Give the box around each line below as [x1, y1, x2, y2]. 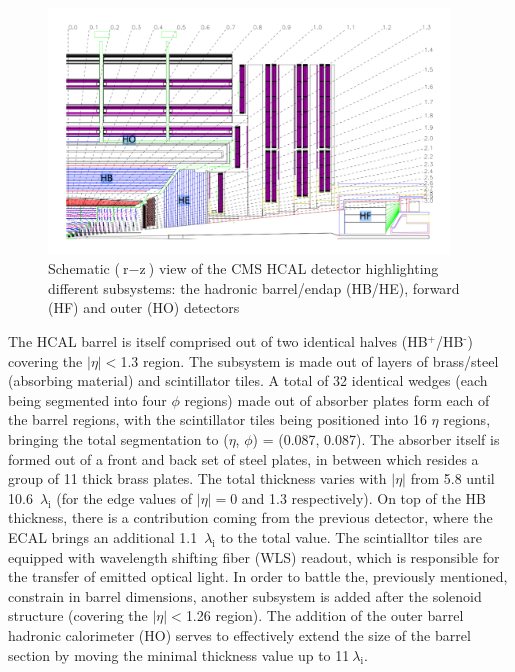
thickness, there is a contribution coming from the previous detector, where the [8, 507, 493, 528]
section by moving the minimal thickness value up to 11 [8, 644, 350, 665]
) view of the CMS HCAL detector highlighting [148, 258, 439, 279]
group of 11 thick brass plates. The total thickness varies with [8, 468, 387, 489]
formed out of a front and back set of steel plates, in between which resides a [8, 448, 479, 469]
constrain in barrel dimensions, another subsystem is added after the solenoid [8, 585, 482, 606]
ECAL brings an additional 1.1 [8, 526, 198, 547]
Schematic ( [48, 258, 120, 279]
